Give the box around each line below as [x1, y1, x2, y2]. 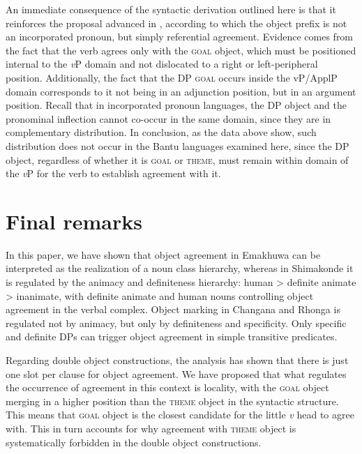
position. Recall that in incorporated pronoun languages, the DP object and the [6, 98, 347, 112]
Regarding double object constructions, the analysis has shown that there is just [6, 353, 349, 367]
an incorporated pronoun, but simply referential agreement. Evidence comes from [6, 29, 354, 44]
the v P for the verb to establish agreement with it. [6, 166, 221, 181]
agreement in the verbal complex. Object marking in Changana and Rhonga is [6, 302, 340, 317]
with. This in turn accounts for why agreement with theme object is [6, 421, 296, 435]
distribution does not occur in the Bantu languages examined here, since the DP [6, 138, 349, 153]
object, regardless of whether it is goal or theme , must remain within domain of [6, 152, 349, 167]
